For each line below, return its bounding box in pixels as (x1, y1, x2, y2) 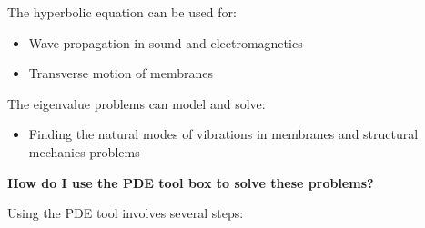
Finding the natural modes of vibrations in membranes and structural (28, 124, 419, 144)
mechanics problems (28, 142, 140, 161)
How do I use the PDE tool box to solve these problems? (7, 173, 374, 192)
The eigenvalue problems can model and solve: (7, 94, 266, 113)
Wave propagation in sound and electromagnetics (28, 33, 303, 52)
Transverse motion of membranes (28, 64, 213, 83)
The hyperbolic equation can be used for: (7, 3, 237, 21)
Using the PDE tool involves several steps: (7, 203, 244, 223)
